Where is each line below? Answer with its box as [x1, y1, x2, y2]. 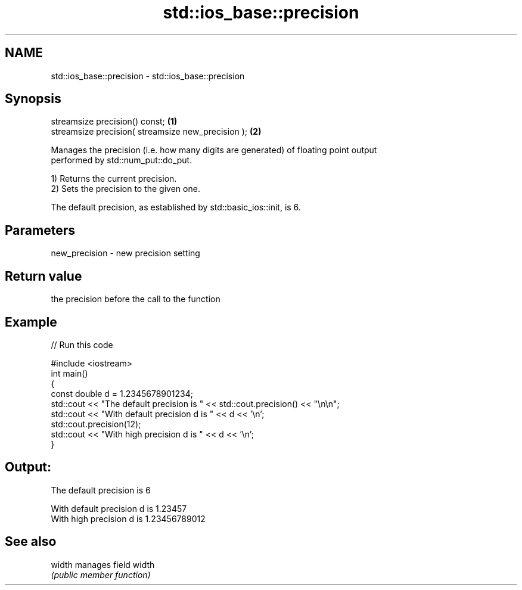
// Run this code [51, 339, 113, 350]
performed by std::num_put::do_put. [51, 155, 192, 166]
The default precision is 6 [51, 485, 151, 495]
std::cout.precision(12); [51, 418, 141, 429]
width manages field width [51, 559, 155, 570]
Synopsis [5, 91, 61, 107]
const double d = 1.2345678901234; [51, 388, 193, 399]
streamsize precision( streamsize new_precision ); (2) [51, 126, 262, 137]
